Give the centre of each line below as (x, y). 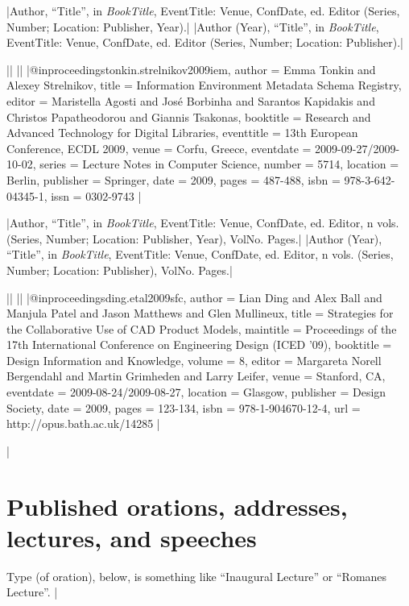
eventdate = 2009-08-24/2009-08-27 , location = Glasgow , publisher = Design (196, 392)
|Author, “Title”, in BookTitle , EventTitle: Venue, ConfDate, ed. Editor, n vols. (203, 223)
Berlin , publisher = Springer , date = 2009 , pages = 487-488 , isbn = (174, 179)
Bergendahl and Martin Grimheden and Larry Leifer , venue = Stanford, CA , (196, 376)
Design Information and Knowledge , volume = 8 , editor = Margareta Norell (194, 360)
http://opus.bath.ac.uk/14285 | (83, 423)
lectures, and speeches (132, 537)
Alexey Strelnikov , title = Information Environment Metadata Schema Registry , (204, 85)
